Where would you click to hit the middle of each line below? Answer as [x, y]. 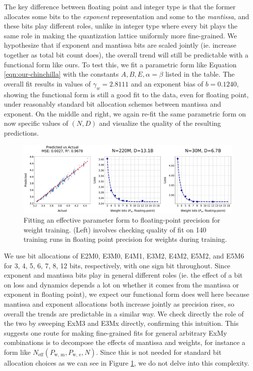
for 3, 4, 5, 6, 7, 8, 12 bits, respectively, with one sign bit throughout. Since [117, 265]
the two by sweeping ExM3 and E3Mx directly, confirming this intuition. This [121, 323]
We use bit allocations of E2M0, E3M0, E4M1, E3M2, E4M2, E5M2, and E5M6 [124, 256]
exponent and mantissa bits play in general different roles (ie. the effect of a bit [123, 275]
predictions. [21, 132]
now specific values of [36, 123]
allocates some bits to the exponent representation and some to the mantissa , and [127, 16]
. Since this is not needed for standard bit [159, 352]
